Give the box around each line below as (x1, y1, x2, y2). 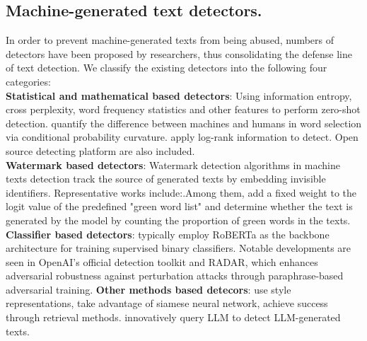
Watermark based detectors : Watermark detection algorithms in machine (6, 157, 341, 172)
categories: (6, 74, 51, 88)
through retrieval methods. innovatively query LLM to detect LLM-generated (6, 310, 341, 325)
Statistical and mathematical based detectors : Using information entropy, (6, 88, 352, 103)
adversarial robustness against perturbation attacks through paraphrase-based (6, 268, 344, 283)
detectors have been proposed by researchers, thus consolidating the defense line (6, 46, 352, 61)
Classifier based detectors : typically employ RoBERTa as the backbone (6, 226, 330, 241)
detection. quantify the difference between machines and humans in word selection (6, 115, 362, 130)
